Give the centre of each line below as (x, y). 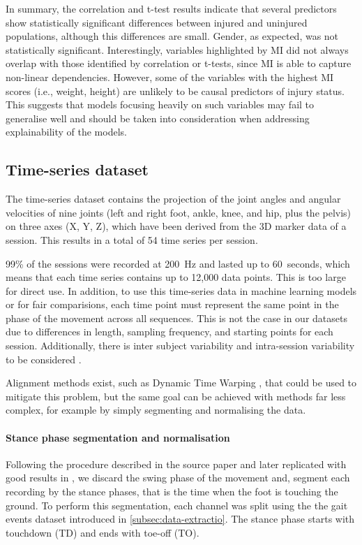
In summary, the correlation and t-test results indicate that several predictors (171, 8)
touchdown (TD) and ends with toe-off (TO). (103, 532)
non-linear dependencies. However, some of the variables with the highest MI (170, 77)
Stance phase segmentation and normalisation (118, 437)
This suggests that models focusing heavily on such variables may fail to (160, 104)
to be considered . (44, 359)
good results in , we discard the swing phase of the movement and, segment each (178, 478)
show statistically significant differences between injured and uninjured (157, 22)
